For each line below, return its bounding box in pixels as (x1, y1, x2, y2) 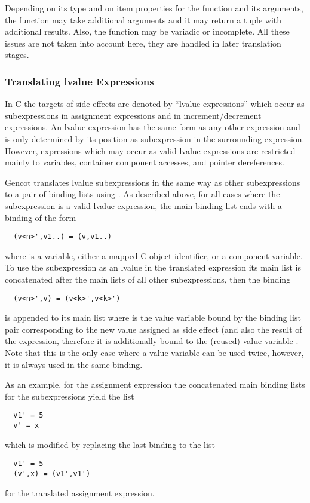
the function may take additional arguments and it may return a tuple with (5, 13, 282, 26)
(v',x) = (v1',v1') (13, 469, 91, 478)
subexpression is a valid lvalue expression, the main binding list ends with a (5, 199, 282, 211)
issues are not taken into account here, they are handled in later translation (5, 36, 281, 49)
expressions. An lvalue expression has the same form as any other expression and (5, 121, 300, 133)
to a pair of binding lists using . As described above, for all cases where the (5, 188, 280, 200)
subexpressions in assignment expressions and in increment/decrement (5, 109, 262, 121)
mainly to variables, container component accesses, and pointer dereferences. (5, 156, 284, 168)
